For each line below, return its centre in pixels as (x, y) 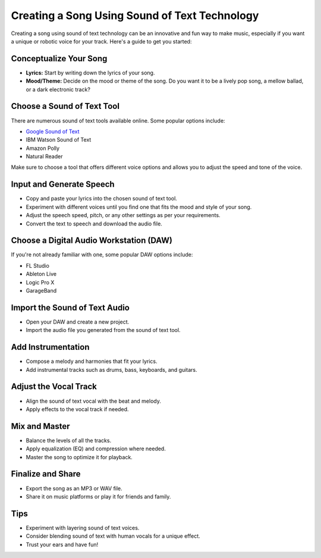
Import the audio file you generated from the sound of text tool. (103, 330)
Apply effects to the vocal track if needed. (77, 409)
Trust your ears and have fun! (62, 544)
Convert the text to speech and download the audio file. (94, 224)
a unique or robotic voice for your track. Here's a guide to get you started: (101, 41)
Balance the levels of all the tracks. (69, 440)
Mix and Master (40, 426)
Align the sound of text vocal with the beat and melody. (94, 401)
